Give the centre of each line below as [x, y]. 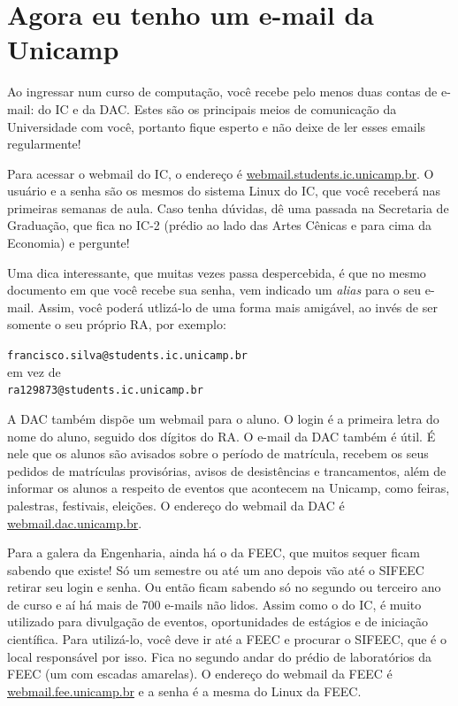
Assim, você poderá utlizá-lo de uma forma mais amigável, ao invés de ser [237, 307]
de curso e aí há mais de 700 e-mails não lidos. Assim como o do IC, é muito [214, 604]
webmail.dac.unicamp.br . [75, 522]
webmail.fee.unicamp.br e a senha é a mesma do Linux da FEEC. [184, 691]
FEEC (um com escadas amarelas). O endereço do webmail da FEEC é [200, 674]
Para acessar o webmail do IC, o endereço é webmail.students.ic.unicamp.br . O [221, 173]
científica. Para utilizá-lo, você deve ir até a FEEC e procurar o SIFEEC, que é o [227, 639]
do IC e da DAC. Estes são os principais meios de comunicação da [217, 108]
